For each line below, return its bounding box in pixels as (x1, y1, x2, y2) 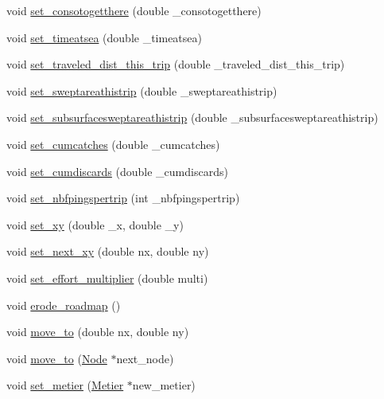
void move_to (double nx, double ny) (6, 323, 189, 340)
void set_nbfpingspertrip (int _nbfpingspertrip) (6, 190, 240, 206)
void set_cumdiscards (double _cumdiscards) (6, 162, 228, 179)
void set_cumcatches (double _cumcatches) (6, 135, 220, 152)
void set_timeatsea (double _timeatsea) (6, 29, 202, 45)
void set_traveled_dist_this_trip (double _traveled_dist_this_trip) (6, 56, 345, 72)
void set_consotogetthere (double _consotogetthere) (6, 2, 262, 18)
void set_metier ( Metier (6, 377, 124, 393)
